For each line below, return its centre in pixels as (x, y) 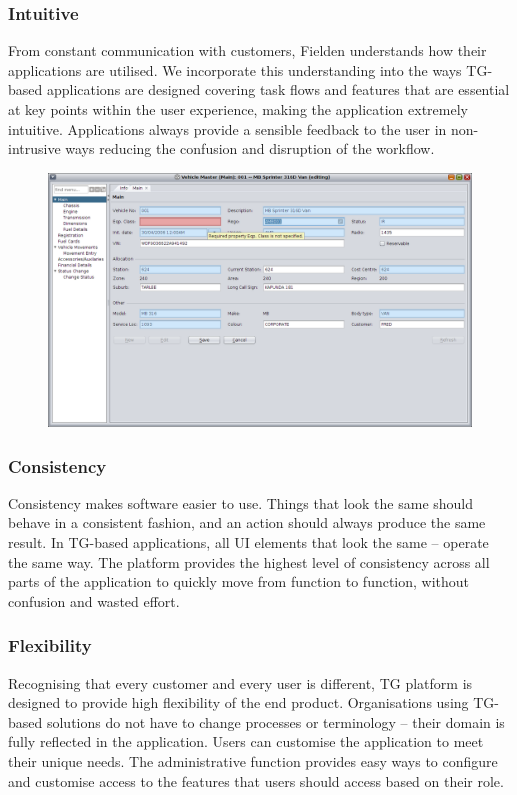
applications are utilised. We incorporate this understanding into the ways (235, 69)
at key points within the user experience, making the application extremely (238, 109)
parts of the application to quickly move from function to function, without (239, 581)
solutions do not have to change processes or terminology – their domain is (275, 721)
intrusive (34, 148)
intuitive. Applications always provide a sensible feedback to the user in (227, 128)
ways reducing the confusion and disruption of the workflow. (250, 148)
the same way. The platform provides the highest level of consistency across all (249, 561)
